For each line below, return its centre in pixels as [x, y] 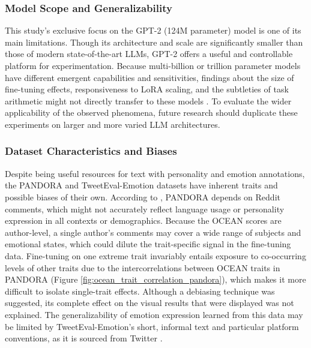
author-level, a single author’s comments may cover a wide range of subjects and [153, 232]
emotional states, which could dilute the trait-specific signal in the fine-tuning [148, 244]
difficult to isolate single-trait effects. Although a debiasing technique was [140, 291]
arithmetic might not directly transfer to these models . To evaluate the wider [148, 100]
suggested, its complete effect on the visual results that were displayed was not [149, 303]
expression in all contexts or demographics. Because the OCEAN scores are [143, 220]
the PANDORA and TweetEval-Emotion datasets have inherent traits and [141, 185]
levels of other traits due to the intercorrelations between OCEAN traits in [143, 267]
